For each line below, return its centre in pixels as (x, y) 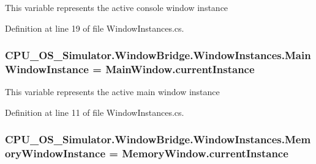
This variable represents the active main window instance (112, 92)
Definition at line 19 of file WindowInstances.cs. (95, 28)
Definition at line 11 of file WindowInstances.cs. (95, 112)
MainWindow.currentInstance (180, 69)
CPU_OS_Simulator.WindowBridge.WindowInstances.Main (158, 55)
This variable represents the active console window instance (117, 7)
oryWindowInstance (55, 153)
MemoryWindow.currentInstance (205, 153)
